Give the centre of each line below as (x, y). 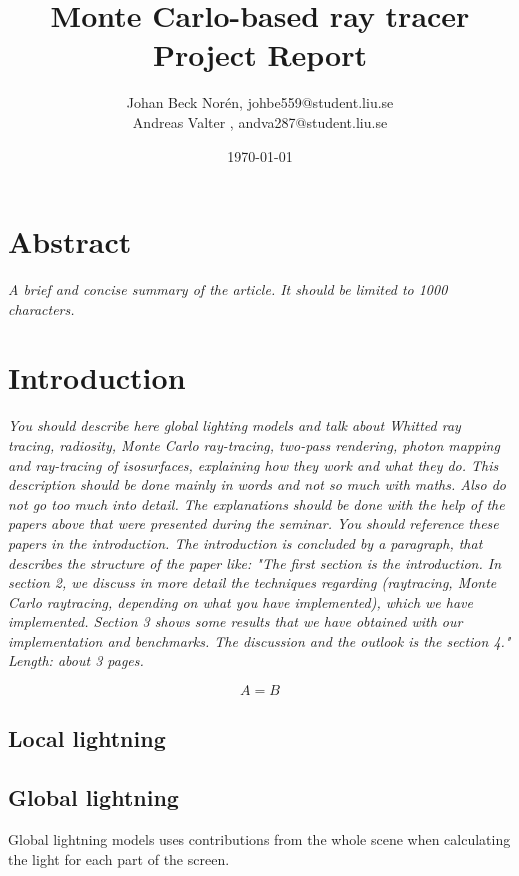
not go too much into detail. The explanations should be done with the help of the (256, 503)
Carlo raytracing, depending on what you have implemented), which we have (240, 601)
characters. (41, 308)
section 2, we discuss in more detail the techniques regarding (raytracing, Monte (252, 582)
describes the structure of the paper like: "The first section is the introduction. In (255, 562)
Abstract (70, 241)
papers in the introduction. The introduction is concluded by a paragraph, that (245, 542)
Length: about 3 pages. (76, 660)
